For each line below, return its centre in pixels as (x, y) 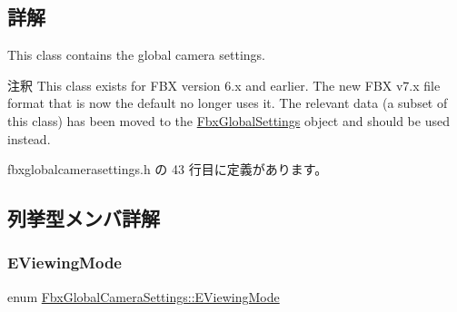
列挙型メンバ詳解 (84, 218)
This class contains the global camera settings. (136, 55)
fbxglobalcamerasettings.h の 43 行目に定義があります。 (168, 169)
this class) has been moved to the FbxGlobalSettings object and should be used (228, 120)
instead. (29, 138)
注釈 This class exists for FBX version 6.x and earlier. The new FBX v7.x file (224, 85)
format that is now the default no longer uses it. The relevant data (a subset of (228, 103)
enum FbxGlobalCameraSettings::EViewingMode (144, 296)
